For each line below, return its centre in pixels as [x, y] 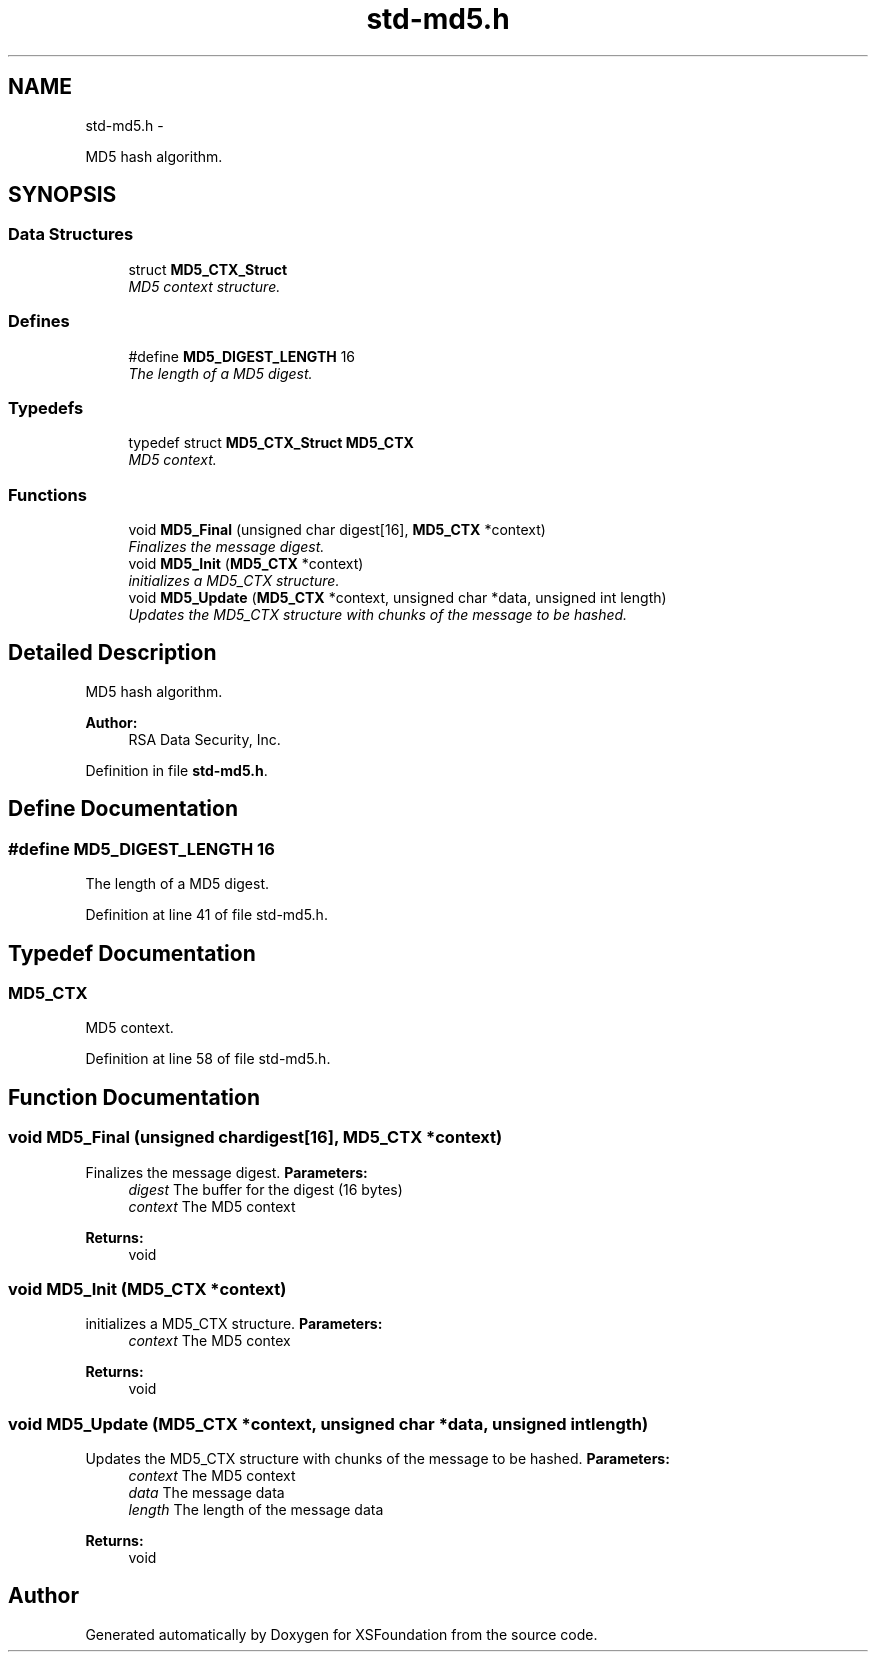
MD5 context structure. [204, 286]
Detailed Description [112, 653]
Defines [39, 321]
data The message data [206, 1493]
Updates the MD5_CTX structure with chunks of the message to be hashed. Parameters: [377, 1459]
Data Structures [71, 234]
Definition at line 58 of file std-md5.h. [208, 1059]
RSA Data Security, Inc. [204, 739]
